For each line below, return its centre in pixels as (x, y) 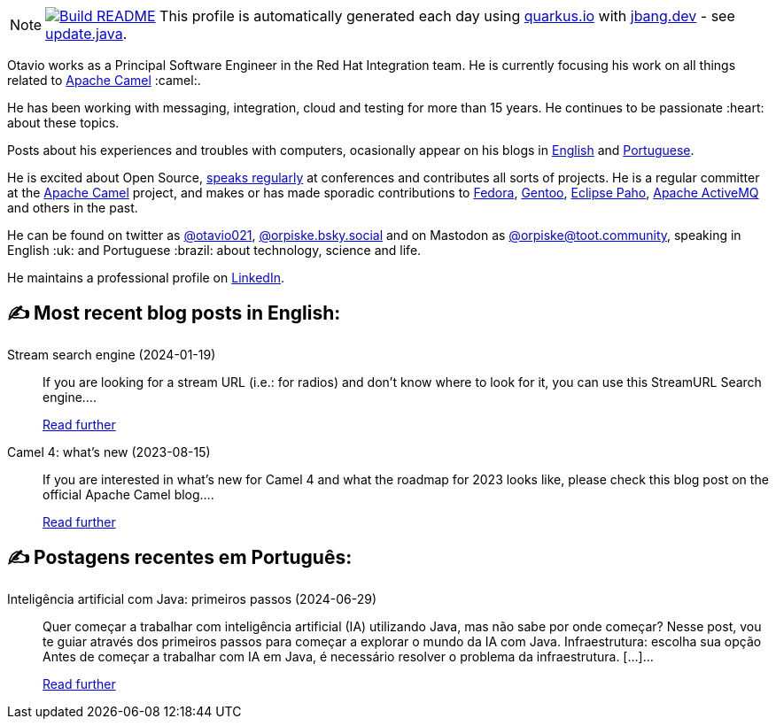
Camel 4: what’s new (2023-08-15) (109, 452)
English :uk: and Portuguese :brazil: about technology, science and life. (214, 250)
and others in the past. (73, 208)
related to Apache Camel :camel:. (104, 80)
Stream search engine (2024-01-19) (112, 354)
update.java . (86, 34)
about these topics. (63, 123)
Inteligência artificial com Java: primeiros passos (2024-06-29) (192, 599)
